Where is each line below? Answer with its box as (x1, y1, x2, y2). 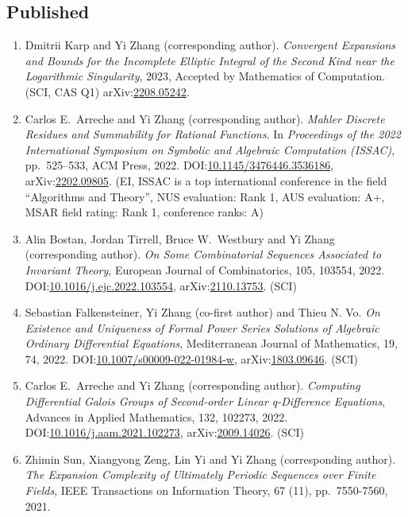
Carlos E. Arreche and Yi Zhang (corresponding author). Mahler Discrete (25, 110, 385, 126)
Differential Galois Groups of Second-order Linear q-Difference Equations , (25, 393, 386, 410)
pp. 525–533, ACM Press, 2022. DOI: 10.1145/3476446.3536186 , (25, 157, 334, 173)
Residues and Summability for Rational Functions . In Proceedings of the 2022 (25, 126, 401, 142)
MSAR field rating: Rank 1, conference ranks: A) (25, 204, 264, 220)
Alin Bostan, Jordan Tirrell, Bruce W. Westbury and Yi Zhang (25, 230, 335, 247)
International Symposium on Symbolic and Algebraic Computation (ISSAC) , (25, 141, 395, 157)
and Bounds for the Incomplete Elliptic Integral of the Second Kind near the (25, 52, 395, 68)
